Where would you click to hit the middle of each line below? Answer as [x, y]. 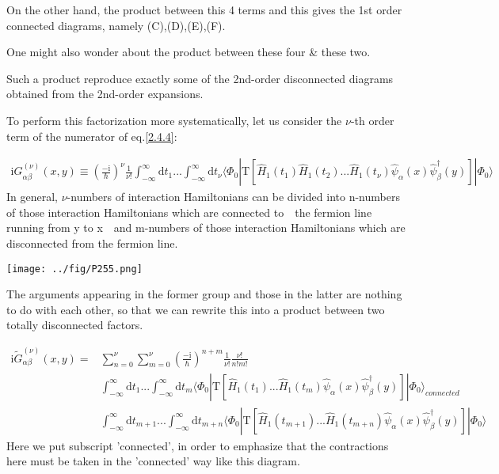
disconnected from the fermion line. [92, 243]
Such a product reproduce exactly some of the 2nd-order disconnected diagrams [200, 78]
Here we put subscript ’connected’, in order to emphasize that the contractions [198, 445]
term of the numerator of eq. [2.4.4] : [92, 136]
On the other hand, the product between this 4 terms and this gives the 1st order [204, 9]
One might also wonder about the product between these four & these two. [189, 52]
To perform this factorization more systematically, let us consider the [174, 120]
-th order [372, 120]
